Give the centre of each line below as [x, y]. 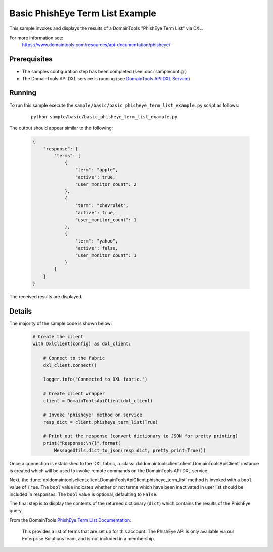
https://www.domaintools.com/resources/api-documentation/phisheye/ [96, 45]
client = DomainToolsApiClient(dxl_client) [98, 401]
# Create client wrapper [74, 394]
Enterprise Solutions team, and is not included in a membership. [88, 538]
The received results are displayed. [46, 297]
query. [16, 510]
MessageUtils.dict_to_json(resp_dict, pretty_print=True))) [130, 451]
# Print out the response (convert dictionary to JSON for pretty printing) [141, 436]
